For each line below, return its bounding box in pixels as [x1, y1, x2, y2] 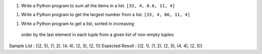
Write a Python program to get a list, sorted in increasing [21, 20, 134, 26]
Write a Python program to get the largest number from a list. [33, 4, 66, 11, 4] [21, 12, 190, 18]
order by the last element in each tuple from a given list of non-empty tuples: [21, 32, 175, 37]
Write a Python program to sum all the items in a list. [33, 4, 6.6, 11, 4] [21, 3, 175, 8]
